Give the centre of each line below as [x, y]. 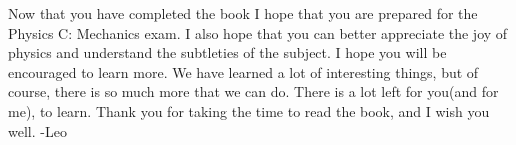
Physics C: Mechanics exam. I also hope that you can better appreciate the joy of [258, 32]
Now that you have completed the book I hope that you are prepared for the [243, 13]
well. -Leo [37, 130]
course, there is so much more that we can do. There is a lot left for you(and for [253, 91]
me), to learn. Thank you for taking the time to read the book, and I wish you [249, 110]
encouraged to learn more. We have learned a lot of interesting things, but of [243, 71]
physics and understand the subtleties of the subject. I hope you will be [227, 52]
